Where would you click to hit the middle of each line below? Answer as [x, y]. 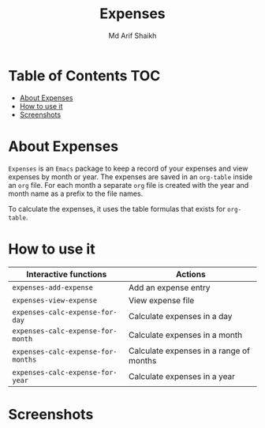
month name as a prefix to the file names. [76, 193]
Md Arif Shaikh [132, 36]
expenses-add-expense [52, 287]
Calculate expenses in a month [186, 335]
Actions [191, 274]
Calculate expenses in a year [182, 376]
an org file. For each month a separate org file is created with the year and [129, 185]
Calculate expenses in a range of [190, 351]
